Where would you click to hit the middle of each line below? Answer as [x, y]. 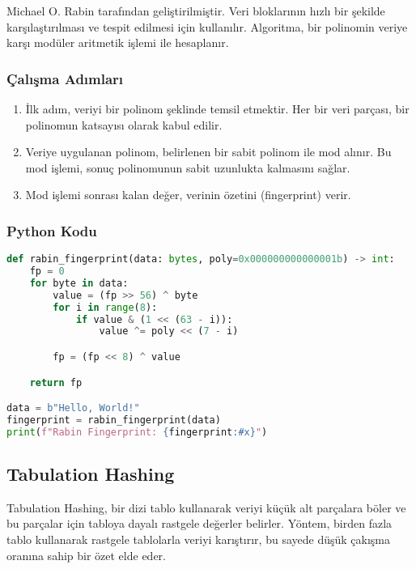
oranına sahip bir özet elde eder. [86, 555]
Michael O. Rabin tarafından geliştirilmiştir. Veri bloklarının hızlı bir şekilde [196, 11]
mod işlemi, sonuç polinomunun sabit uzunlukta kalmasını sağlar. [188, 167]
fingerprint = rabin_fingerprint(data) [114, 420]
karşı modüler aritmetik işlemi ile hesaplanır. [118, 42]
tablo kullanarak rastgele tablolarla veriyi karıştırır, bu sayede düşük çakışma [198, 539]
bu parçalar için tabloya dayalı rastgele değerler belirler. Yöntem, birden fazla [200, 523]
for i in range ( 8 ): [105, 307]
